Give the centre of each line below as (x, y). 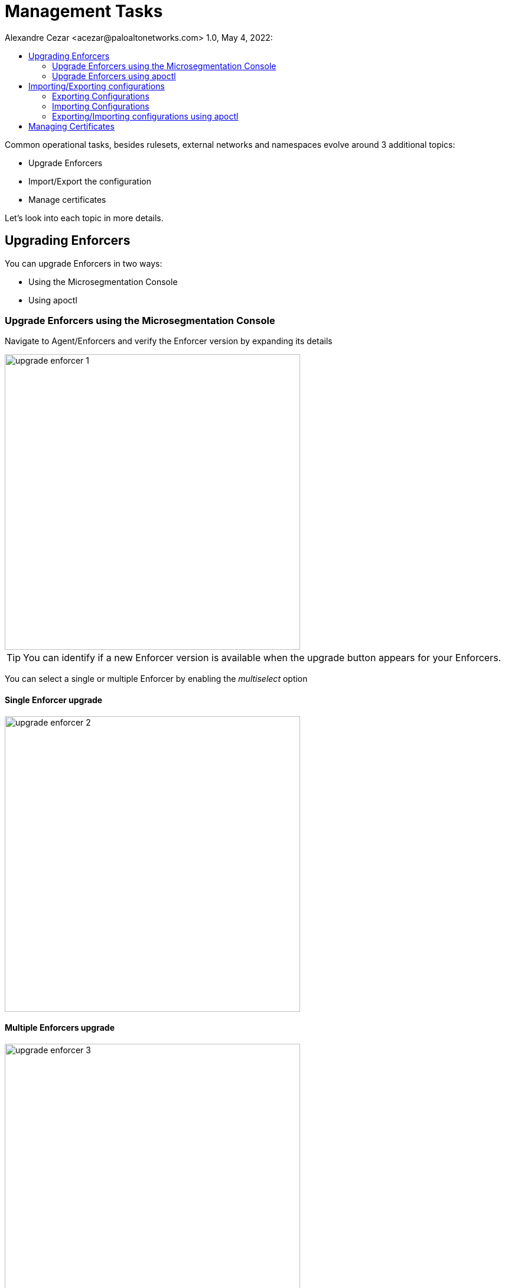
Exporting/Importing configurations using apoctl (145, 116)
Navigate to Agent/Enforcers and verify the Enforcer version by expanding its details (169, 341)
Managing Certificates (71, 126)
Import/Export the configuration (90, 181)
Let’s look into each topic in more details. (84, 218)
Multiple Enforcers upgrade (60, 1028)
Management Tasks (84, 11)
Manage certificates (67, 199)
